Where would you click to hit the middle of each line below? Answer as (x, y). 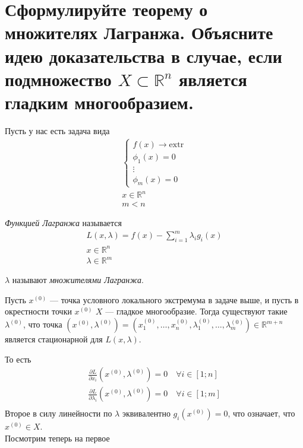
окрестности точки (38, 311)
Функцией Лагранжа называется (64, 223)
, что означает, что (261, 413)
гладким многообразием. (99, 102)
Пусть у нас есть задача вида (57, 130)
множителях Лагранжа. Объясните (139, 32)
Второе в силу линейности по (59, 413)
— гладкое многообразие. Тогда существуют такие (196, 311)
